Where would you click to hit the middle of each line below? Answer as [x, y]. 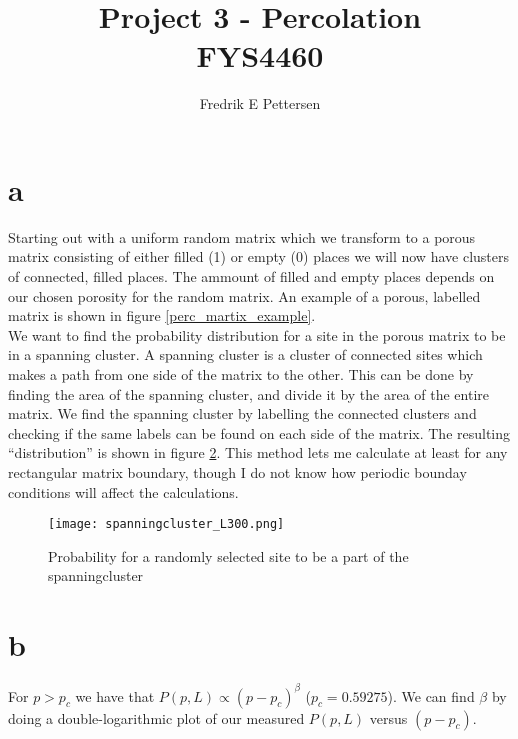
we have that [115, 695]
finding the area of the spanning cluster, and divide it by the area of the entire [249, 393]
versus [388, 717]
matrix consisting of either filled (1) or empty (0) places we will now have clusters [258, 256]
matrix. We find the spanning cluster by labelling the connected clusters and [242, 413]
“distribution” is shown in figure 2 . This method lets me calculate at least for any [258, 452]
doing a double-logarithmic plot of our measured [156, 717]
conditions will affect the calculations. [123, 491]
